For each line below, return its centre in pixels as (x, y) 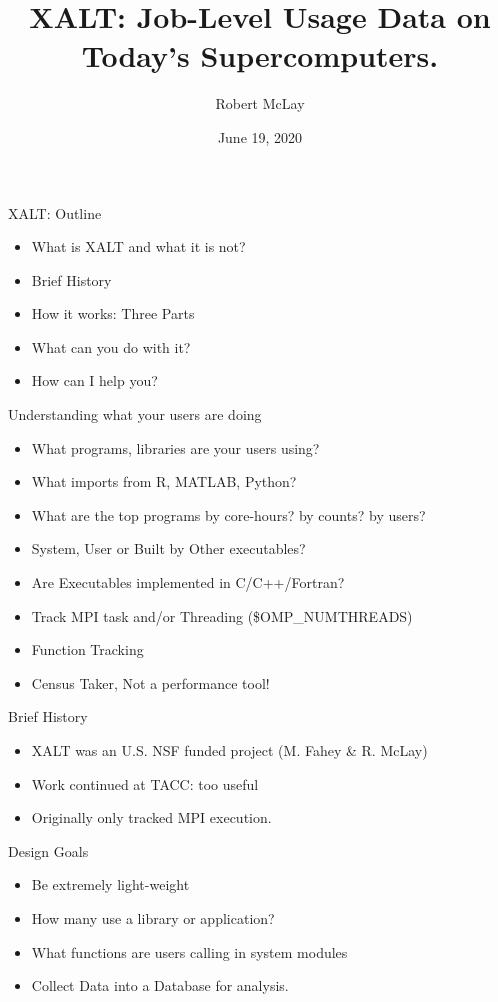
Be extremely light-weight (110, 884)
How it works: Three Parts (113, 313)
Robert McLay (260, 103)
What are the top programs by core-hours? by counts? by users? (228, 514)
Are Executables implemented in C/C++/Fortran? (188, 582)
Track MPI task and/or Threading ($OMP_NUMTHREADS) (222, 615)
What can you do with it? (111, 346)
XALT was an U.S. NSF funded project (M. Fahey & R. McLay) (229, 750)
